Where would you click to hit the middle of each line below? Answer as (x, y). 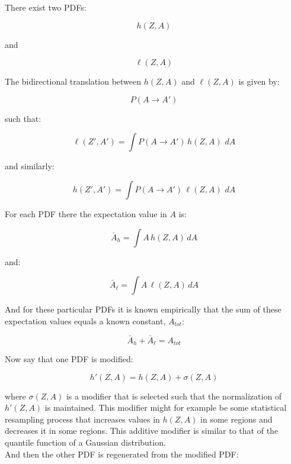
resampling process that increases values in (82, 419)
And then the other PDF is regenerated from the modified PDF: (122, 454)
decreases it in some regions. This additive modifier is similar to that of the (142, 431)
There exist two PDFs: (46, 7)
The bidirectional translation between (73, 81)
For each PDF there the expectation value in (86, 213)
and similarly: (30, 166)
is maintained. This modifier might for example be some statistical (166, 407)
